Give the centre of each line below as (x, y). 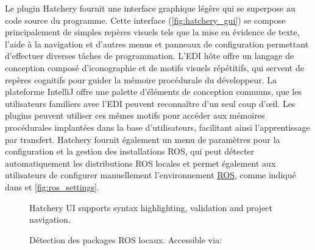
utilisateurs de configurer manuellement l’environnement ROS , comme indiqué (150, 175)
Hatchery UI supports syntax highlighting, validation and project (151, 207)
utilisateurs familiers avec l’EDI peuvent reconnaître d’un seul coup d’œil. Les (150, 103)
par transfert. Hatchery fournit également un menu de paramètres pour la (143, 139)
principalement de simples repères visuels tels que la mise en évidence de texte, (152, 32)
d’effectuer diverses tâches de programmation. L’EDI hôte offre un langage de (150, 56)
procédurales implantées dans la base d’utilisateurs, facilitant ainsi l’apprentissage (157, 127)
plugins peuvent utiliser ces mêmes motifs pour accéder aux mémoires (135, 115)
